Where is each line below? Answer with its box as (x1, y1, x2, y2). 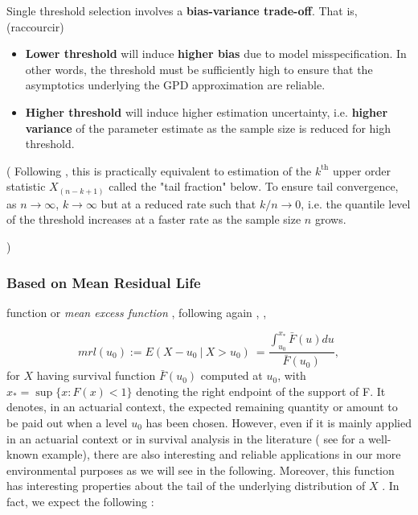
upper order (332, 162, 391, 179)
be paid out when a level (6, 414, 128, 431)
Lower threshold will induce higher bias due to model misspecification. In (25, 45, 407, 62)
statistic (6, 178, 46, 195)
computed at (200, 367, 263, 384)
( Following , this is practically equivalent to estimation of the (6, 162, 312, 179)
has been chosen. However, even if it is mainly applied (145, 414, 412, 431)
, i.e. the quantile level (301, 195, 411, 212)
